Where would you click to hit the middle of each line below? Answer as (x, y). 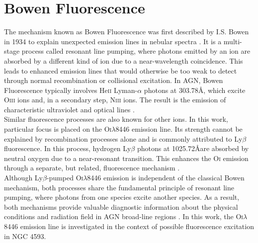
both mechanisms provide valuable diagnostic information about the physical (121, 206)
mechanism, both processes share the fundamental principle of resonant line (119, 187)
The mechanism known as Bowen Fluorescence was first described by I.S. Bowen (127, 32)
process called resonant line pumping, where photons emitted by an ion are (136, 51)
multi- (233, 41)
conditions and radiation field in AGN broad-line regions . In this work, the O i (124, 216)
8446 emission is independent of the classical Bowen (166, 178)
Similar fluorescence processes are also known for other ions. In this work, (116, 119)
